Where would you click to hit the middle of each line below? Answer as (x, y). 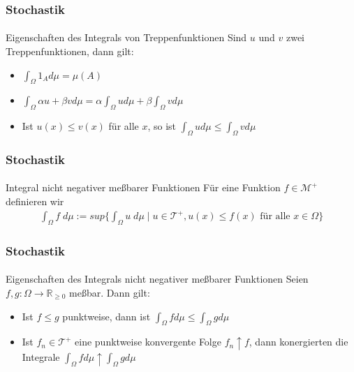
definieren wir (35, 201)
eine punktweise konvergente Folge (148, 342)
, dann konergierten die (298, 342)
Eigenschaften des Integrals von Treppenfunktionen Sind (126, 37)
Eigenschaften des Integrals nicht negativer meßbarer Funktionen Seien (157, 279)
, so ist (162, 126)
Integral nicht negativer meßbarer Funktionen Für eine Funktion (143, 187)
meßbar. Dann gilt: (110, 292)
